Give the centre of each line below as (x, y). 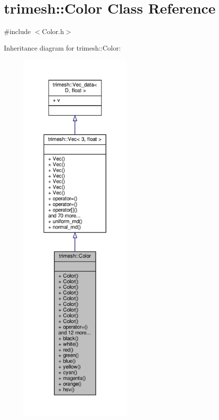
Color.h (53, 31)
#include (17, 31)
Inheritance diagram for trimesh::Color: (62, 47)
